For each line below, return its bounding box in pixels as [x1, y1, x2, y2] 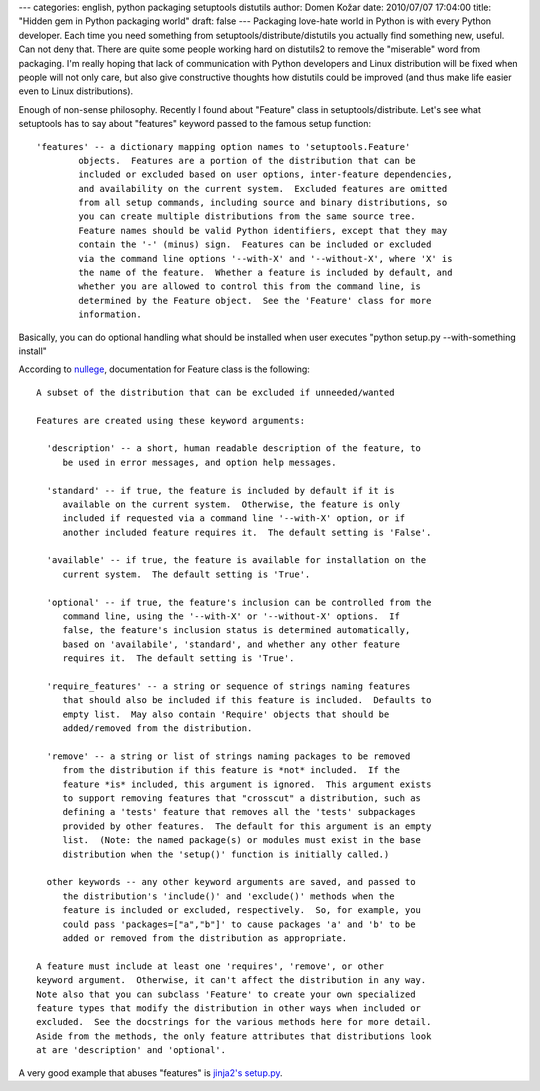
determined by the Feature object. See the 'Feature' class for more [78, 295, 432, 306]
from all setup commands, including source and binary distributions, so [78, 197, 448, 209]
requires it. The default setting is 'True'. [62, 653, 295, 664]
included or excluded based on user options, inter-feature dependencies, [78, 169, 453, 180]
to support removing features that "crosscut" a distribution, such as [62, 793, 422, 804]
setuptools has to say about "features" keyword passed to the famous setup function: [18, 118, 372, 130]
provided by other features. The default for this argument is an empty [62, 820, 432, 832]
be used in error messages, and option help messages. [62, 456, 337, 468]
